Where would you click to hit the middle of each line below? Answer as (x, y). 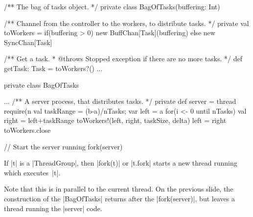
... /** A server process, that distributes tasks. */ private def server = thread (120, 101)
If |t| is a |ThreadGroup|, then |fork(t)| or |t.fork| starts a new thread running (121, 163)
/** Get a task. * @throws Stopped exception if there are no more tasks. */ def (123, 59)
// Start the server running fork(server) (63, 146)
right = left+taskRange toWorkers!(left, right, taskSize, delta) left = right (115, 120)
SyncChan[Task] (28, 42)
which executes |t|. (32, 172)
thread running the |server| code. (53, 208)
